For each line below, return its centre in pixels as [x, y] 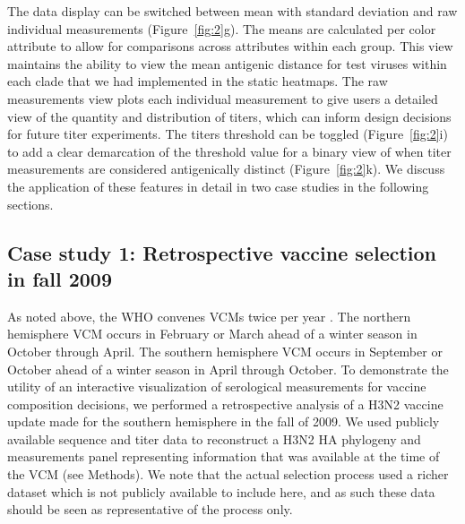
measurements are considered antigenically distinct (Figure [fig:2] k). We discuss [226, 169]
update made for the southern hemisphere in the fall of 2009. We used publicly [224, 421]
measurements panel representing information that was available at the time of [224, 456]
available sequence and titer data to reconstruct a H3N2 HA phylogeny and [214, 438]
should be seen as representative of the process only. [150, 509]
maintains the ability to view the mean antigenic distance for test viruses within [227, 63]
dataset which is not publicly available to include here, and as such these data [221, 491]
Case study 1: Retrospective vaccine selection [222, 252]
